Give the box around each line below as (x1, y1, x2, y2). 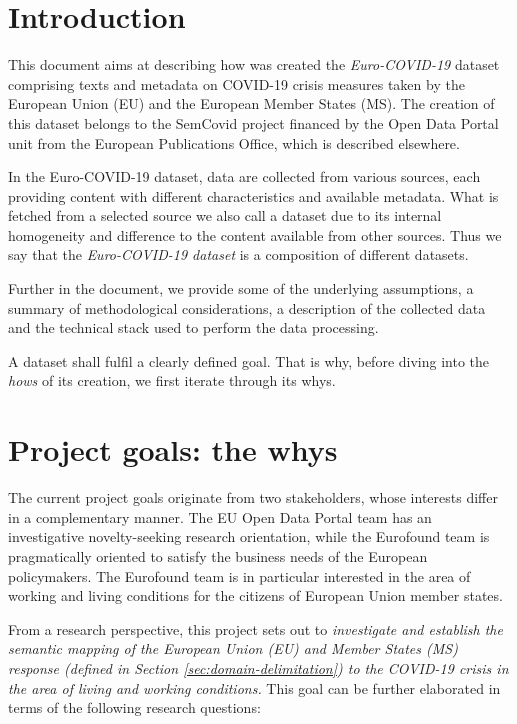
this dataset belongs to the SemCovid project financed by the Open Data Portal (8, 112, 499, 133)
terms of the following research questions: (8, 697, 261, 718)
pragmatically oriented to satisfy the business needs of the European (8, 545, 428, 566)
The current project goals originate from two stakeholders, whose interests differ (8, 487, 498, 508)
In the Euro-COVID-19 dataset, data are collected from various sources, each (8, 166, 481, 187)
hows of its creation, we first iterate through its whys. (8, 370, 336, 391)
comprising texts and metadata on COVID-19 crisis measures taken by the (8, 73, 465, 94)
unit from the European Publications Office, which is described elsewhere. (8, 132, 460, 153)
